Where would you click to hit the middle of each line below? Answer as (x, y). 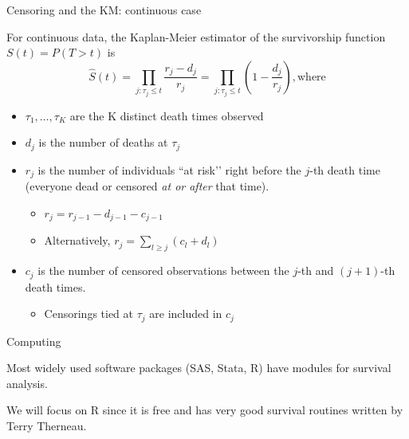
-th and (316, 270)
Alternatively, (77, 240)
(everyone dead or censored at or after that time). (147, 186)
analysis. (27, 383)
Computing (34, 341)
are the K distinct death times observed (167, 115)
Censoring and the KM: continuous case (104, 10)
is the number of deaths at (103, 142)
